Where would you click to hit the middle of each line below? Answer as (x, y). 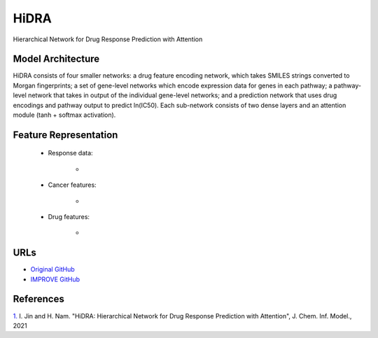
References (38, 299)
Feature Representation (65, 135)
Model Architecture (56, 59)
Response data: (71, 153)
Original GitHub (52, 269)
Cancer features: (72, 185)
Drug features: (69, 216)
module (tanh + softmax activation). (64, 115)
